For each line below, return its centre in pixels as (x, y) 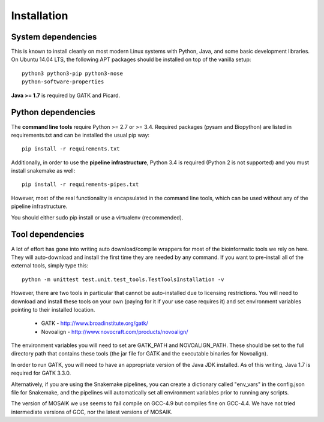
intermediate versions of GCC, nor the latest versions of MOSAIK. (92, 412)
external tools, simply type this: (50, 266)
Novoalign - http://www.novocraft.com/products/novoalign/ (115, 331)
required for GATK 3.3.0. (41, 373)
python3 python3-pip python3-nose (72, 73)
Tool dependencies (48, 235)
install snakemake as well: (43, 171)
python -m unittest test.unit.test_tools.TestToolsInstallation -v (123, 279)
